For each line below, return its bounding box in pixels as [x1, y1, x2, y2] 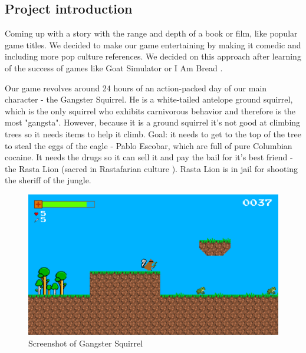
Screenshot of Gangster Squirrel [28, 337, 143, 349]
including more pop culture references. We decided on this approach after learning [5, 50, 301, 62]
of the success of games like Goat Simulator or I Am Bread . [5, 61, 223, 74]
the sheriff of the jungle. [5, 174, 91, 186]
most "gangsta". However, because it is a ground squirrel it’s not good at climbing [5, 116, 301, 128]
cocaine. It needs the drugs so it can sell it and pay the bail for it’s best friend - [5, 151, 293, 163]
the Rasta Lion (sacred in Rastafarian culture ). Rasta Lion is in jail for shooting [5, 162, 298, 174]
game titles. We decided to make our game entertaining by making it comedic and [5, 38, 301, 51]
